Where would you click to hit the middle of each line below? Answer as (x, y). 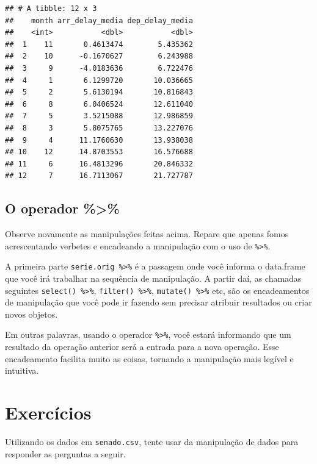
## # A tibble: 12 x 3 (51, 9)
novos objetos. (31, 314)
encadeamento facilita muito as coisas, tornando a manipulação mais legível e (149, 358)
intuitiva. (22, 370)
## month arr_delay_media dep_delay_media (99, 20)
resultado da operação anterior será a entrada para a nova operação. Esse (142, 347)
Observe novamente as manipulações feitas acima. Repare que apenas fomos (147, 234)
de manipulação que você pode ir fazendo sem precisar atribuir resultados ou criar (158, 302)
